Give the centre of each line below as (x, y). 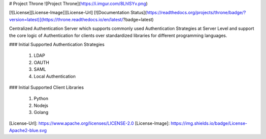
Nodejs (41, 105)
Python (41, 99)
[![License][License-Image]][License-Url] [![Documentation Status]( (78, 13)
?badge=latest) (138, 19)
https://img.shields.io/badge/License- (209, 123)
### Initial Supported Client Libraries (46, 87)
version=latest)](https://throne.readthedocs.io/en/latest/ (66, 19)
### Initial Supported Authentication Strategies (57, 44)
